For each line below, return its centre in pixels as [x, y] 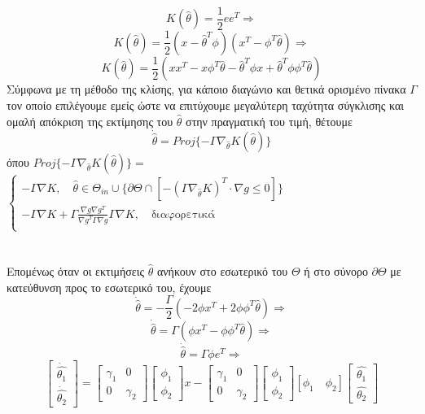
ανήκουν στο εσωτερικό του [222, 271]
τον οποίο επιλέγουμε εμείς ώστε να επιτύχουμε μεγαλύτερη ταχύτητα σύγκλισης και [206, 105]
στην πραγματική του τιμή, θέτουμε [269, 121]
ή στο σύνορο [336, 271]
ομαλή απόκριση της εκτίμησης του [90, 121]
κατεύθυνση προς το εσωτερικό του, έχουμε [109, 287]
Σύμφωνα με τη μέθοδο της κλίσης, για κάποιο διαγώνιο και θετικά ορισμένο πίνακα [206, 89]
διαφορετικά [183, 214]
